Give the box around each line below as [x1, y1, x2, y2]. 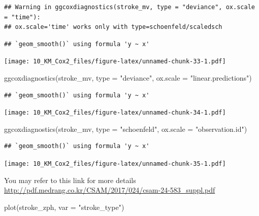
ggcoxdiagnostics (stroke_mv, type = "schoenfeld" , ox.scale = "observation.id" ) [4, 123, 247, 134]
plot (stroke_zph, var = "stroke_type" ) [4, 201, 124, 212]
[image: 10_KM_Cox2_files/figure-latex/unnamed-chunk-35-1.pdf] [4, 160, 226, 168]
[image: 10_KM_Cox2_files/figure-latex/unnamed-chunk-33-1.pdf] [4, 58, 226, 65]
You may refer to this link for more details [4, 174, 136, 185]
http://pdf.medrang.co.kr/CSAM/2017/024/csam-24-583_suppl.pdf [4, 185, 215, 195]
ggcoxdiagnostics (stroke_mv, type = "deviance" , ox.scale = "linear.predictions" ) [4, 73, 252, 83]
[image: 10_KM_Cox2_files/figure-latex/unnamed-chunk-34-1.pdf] [4, 109, 226, 117]
